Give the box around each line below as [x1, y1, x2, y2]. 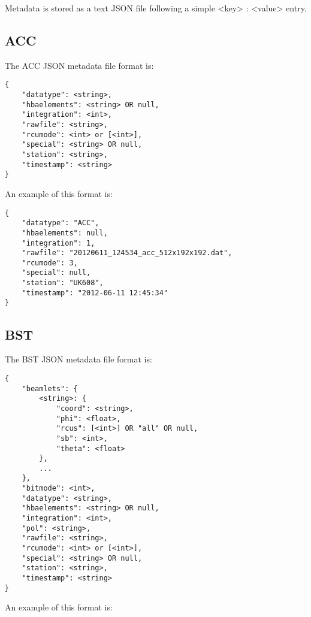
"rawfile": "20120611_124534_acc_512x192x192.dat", [22, 249, 233, 258]
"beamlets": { [22, 384, 78, 393]
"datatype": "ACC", [22, 219, 99, 228]
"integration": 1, [22, 238, 95, 247]
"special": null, [22, 268, 91, 277]
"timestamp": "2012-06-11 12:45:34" [22, 288, 168, 297]
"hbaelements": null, [22, 228, 108, 237]
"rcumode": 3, [22, 258, 78, 267]
